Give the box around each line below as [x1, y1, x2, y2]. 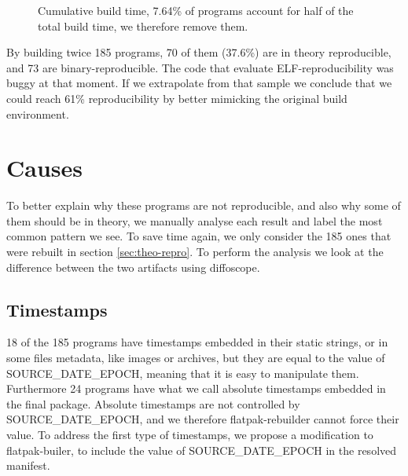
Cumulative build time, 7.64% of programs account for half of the [38, 2, 354, 18]
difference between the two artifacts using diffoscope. [6, 258, 260, 275]
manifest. [6, 457, 50, 474]
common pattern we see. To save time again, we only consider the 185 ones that [6, 228, 391, 244]
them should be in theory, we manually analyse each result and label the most [6, 212, 383, 229]
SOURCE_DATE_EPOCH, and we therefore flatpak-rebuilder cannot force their [6, 411, 399, 427]
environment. [6, 105, 69, 122]
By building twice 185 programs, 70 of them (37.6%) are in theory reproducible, [6, 44, 391, 60]
